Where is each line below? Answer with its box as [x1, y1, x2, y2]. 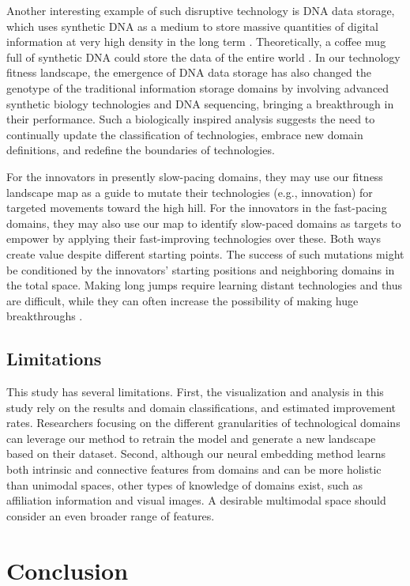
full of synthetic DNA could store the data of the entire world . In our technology [6, 48, 401, 65]
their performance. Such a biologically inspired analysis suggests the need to [6, 111, 375, 127]
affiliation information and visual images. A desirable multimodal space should [6, 492, 386, 508]
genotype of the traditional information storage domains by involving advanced [6, 79, 389, 96]
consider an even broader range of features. [6, 507, 215, 524]
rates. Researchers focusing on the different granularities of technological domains [6, 414, 401, 431]
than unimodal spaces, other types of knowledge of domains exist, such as [6, 476, 363, 493]
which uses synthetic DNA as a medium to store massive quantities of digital [6, 17, 378, 34]
